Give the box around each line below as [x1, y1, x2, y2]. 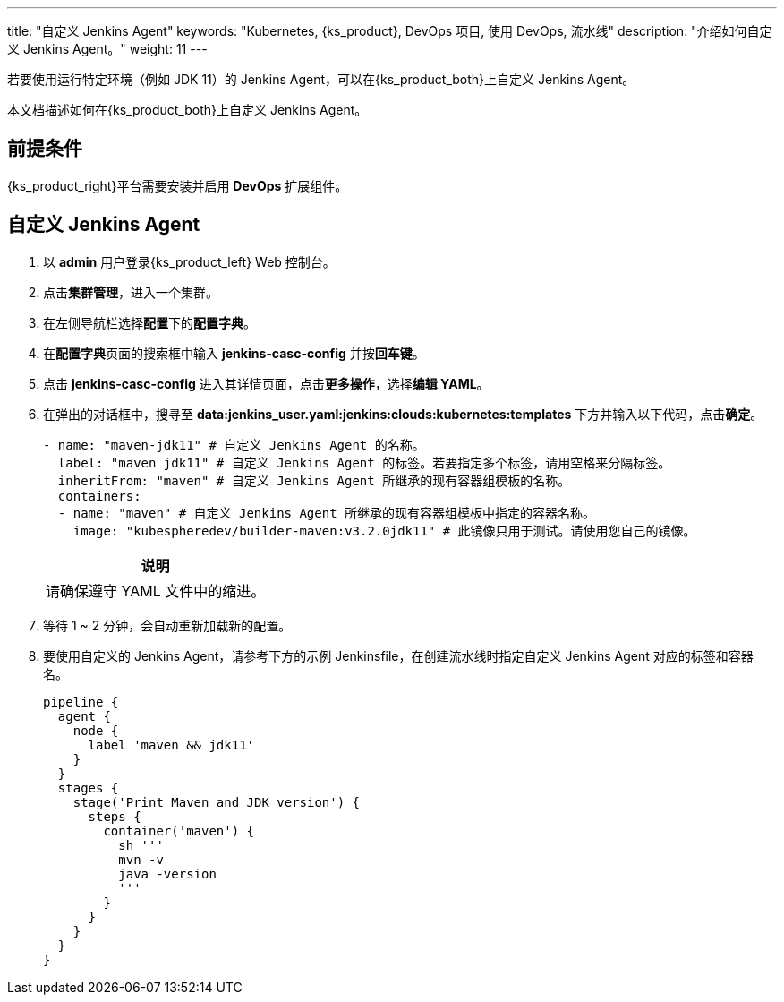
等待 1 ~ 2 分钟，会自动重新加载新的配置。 [43, 617, 292, 633]
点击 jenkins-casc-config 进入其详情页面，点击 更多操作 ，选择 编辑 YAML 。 [43, 375, 490, 391]
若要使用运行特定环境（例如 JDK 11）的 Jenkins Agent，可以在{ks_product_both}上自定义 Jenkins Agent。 [7, 72, 635, 87]
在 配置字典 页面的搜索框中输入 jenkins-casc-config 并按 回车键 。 [43, 345, 425, 361]
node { [72, 723, 119, 738]
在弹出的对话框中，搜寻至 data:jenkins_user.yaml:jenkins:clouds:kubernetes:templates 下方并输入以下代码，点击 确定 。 [43, 406, 763, 422]
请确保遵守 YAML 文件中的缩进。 [46, 581, 266, 600]
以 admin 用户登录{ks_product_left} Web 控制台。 [43, 253, 336, 270]
